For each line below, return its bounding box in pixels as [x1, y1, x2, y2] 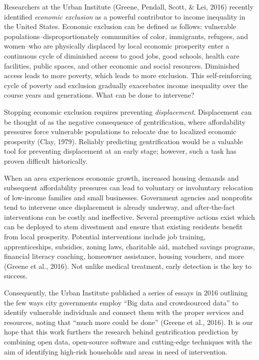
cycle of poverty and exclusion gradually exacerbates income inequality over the [4, 80, 248, 90]
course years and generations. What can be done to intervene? [4, 90, 194, 100]
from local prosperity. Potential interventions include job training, [4, 231, 206, 242]
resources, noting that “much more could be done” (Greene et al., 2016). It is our [4, 316, 253, 327]
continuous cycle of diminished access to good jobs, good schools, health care [4, 50, 239, 61]
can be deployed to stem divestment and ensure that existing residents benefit [4, 221, 243, 232]
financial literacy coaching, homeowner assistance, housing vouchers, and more [4, 251, 244, 261]
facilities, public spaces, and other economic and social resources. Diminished [4, 60, 240, 71]
